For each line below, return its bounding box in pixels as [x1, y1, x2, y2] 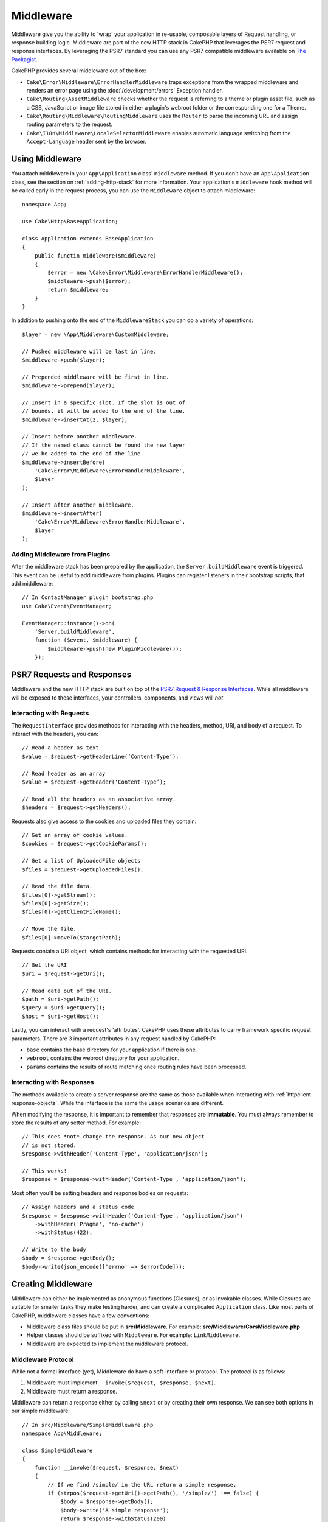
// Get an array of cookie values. [22, 832, 128, 838]
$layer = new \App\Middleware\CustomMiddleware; [22, 331, 169, 338]
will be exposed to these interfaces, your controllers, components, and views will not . [11, 694, 225, 701]
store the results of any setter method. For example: [11, 1119, 142, 1126]
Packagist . [11, 55, 38, 63]
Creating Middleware [11, 1278, 93, 1289]
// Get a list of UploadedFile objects [22, 857, 141, 864]
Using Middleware [11, 154, 82, 164]
